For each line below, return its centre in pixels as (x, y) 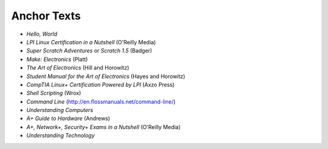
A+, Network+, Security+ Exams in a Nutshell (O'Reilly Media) (104, 127)
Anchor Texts (46, 16)
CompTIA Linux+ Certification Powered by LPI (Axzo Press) (101, 84)
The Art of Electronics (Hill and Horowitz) (78, 68)
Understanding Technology (61, 136)
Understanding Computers (60, 110)
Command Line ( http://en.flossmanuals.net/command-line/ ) (101, 101)
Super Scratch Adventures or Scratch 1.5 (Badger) (89, 51)
